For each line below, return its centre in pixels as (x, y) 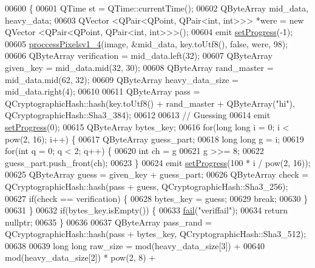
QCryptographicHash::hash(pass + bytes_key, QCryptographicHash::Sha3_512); (156, 234)
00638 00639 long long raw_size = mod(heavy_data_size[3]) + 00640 (135, 245)
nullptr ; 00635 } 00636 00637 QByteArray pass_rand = (108, 222)
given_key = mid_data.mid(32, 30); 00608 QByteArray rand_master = (139, 67)
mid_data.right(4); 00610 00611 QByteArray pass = (103, 91)
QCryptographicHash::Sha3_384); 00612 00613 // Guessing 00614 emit (138, 115)
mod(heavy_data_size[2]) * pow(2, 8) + (80, 257)
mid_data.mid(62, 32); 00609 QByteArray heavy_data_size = (122, 79)
